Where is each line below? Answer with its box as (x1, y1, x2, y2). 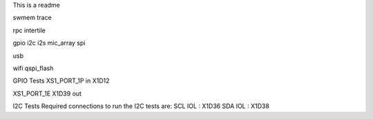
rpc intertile (12, 26, 46, 34)
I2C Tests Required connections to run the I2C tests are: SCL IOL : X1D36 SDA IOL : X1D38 (12, 102, 269, 110)
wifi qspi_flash (12, 64, 54, 72)
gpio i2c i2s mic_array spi (12, 39, 86, 47)
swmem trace (12, 14, 52, 22)
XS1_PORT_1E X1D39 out (12, 89, 82, 98)
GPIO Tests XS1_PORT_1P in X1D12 (12, 76, 110, 85)
